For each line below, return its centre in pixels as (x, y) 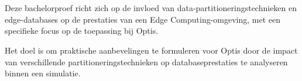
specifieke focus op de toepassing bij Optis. (82, 31)
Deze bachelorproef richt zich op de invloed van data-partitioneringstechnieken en (151, 8)
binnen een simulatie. (43, 73)
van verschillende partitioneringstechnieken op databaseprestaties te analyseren (146, 61)
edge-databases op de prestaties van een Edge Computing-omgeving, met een (143, 19)
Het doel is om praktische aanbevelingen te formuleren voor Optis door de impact (151, 50)
